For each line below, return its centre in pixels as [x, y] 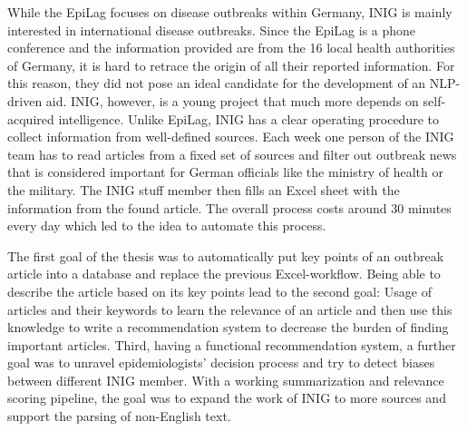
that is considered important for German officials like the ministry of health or [225, 172]
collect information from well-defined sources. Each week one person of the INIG [231, 137]
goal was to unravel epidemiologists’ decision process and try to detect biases [221, 362]
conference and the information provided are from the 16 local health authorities [231, 48]
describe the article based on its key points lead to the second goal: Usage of [219, 291]
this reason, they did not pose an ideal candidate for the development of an [217, 83]
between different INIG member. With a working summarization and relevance [226, 380]
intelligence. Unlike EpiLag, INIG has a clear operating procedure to [248, 118]
